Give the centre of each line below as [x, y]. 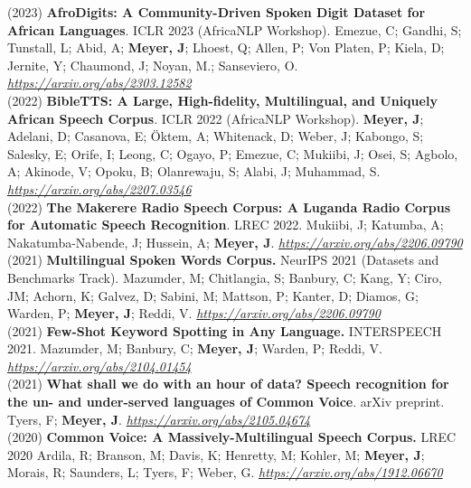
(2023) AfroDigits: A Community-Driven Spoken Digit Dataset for [217, 12]
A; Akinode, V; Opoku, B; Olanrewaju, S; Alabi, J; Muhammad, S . [194, 171]
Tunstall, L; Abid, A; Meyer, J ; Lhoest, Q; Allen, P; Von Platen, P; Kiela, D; [226, 47]
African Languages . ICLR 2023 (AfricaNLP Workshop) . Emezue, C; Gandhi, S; [235, 29]
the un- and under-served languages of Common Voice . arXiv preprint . [226, 402]
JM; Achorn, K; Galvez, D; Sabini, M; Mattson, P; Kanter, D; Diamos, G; [213, 295]
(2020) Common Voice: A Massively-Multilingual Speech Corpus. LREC [232, 437]
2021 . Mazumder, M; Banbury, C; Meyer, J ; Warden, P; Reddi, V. [195, 348]
